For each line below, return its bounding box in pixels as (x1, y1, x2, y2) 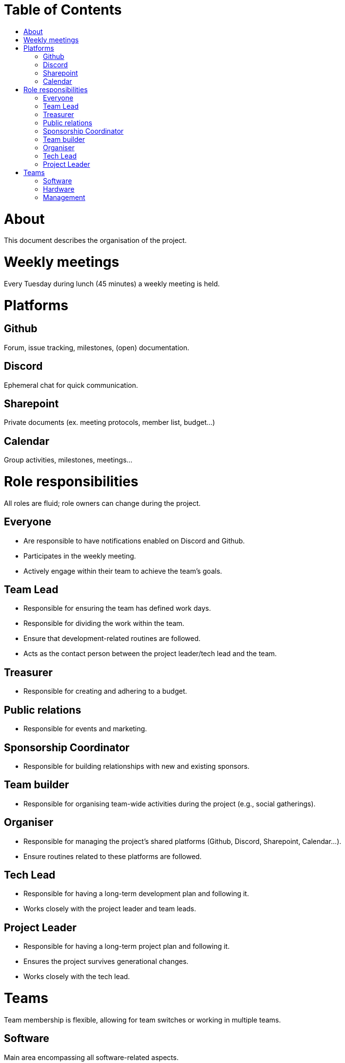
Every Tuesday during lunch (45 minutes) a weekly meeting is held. (4, 279, 220, 288)
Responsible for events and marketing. (23, 724, 147, 733)
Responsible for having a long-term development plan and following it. (23, 889, 249, 898)
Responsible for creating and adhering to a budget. (23, 687, 187, 696)
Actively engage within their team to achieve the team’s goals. (23, 566, 223, 575)
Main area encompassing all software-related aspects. (4, 1053, 179, 1062)
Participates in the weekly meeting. (23, 551, 136, 560)
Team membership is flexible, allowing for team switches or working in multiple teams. (4, 1015, 281, 1024)
